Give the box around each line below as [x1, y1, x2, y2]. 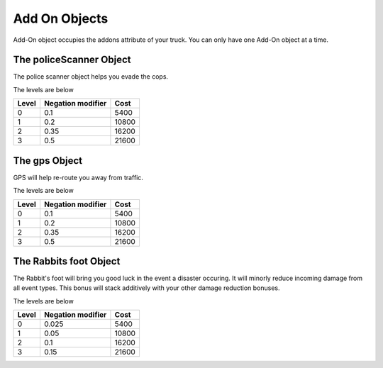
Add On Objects [13, 11, 109, 26]
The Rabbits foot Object [13, 255, 121, 267]
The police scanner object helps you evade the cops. [13, 72, 169, 81]
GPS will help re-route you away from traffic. [13, 173, 143, 182]
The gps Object [13, 155, 83, 167]
